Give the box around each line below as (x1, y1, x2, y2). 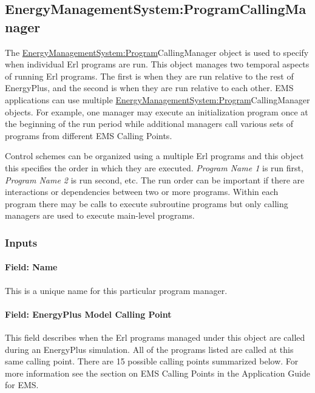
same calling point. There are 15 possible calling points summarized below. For (5, 355, 299, 367)
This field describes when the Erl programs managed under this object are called (5, 330, 305, 343)
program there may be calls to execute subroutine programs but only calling (5, 197, 288, 210)
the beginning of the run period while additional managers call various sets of (5, 117, 293, 130)
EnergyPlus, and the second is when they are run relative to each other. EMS (5, 81, 294, 94)
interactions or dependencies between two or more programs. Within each (5, 185, 279, 198)
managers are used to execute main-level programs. (5, 209, 195, 222)
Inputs (5, 234, 38, 250)
